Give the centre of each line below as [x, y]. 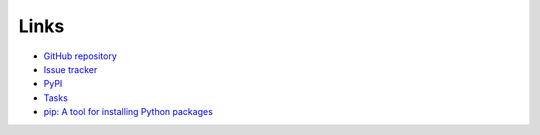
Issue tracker [70, 69]
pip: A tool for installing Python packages [128, 112]
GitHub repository [80, 56]
